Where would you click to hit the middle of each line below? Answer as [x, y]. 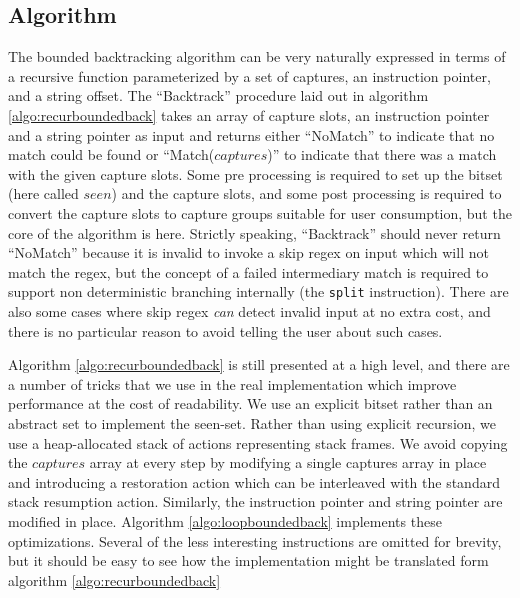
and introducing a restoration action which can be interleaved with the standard [254, 481]
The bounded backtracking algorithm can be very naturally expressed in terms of [257, 56]
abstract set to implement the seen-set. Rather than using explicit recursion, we [252, 422]
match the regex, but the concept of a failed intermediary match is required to [248, 271]
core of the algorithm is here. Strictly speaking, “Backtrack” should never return [254, 232]
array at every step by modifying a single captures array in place [288, 462]
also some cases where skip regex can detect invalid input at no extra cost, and [249, 310]
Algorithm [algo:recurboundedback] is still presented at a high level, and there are [259, 364]
